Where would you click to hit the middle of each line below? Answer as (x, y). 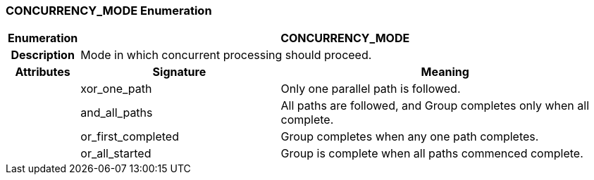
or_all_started (116, 154)
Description (43, 55)
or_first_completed (130, 137)
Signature (179, 72)
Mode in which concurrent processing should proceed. (226, 55)
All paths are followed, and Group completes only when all (435, 106)
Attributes (43, 72)
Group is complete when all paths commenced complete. (432, 154)
